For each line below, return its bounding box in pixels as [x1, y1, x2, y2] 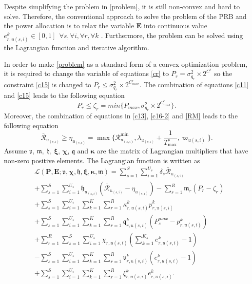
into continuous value [143, 20, 207, 31]
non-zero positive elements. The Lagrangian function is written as [4, 155, 200, 165]
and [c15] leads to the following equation [4, 90, 125, 100]
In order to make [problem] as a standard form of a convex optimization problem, [4, 58, 248, 69]
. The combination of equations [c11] [139, 79, 249, 89]
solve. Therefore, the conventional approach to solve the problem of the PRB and [4, 11, 247, 21]
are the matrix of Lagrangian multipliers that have [97, 146, 248, 156]
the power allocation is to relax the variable [4, 20, 134, 31]
